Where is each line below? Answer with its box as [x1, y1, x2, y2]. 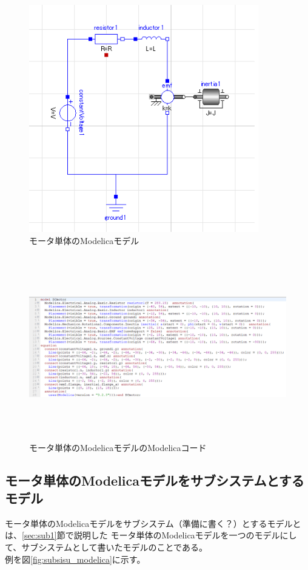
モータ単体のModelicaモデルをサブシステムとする [5, 470, 304, 489]
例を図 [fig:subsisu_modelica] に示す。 [5, 552, 146, 565]
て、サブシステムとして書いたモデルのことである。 [5, 540, 207, 553]
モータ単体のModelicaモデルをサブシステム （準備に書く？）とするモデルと [5, 517, 301, 529]
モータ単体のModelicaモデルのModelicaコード [29, 441, 207, 453]
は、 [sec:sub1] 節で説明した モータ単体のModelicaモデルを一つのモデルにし [5, 529, 297, 541]
